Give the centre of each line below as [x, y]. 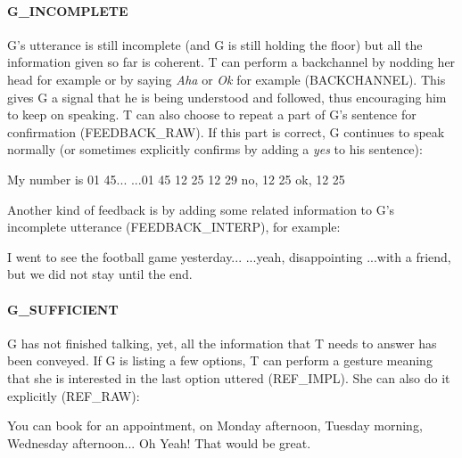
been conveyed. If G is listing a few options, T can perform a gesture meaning [220, 360]
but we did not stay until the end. [100, 274]
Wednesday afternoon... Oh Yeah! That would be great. [159, 442]
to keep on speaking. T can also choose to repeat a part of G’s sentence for [212, 114]
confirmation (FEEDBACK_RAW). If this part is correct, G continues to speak [226, 131]
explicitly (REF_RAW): [74, 395]
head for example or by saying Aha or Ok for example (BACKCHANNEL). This [227, 79]
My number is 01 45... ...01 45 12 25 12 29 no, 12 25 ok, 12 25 [176, 179]
